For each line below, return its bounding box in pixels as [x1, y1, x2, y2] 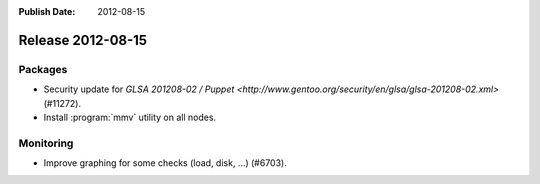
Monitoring [18, 136, 74, 150]
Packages [18, 62, 68, 76]
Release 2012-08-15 [18, 31, 148, 49]
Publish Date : [18, 6, 76, 17]
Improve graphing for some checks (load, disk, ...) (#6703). [43, 157, 287, 169]
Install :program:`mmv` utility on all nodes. [43, 111, 217, 123]
